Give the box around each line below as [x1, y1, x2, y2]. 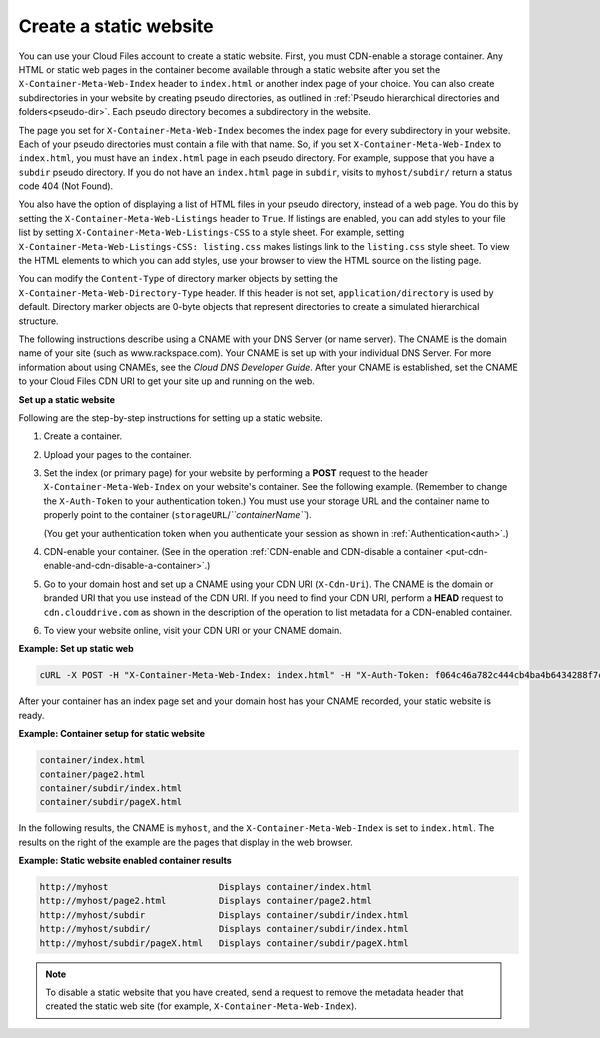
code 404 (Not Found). [18, 180, 114, 192]
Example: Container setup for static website [18, 728, 205, 740]
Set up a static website [18, 393, 115, 405]
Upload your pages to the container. [43, 448, 192, 460]
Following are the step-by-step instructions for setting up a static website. [18, 411, 324, 424]
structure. [18, 315, 59, 327]
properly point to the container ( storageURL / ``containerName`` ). [43, 509, 312, 521]
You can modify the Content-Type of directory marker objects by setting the [18, 273, 339, 285]
